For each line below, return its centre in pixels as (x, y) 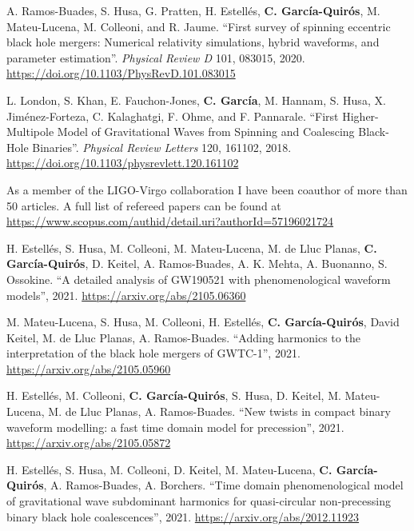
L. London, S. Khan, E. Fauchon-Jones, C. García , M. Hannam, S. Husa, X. (196, 100)
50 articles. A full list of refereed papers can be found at (144, 205)
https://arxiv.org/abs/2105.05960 (89, 368)
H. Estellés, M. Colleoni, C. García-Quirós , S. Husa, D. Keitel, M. (174, 395)
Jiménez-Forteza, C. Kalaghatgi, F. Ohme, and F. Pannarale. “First (173, 116)
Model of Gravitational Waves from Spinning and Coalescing (206, 132)
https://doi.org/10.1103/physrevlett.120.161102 (123, 163)
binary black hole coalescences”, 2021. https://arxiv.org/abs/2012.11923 (183, 516)
